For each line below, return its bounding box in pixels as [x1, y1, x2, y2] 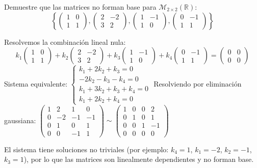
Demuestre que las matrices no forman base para [4, 2, 157, 12]
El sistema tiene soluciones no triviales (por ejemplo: [4, 144, 169, 154]
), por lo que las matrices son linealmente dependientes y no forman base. [23, 154, 254, 164]
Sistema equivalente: [4, 78, 68, 89]
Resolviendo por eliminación [153, 78, 242, 89]
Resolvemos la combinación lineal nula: [4, 36, 126, 47]
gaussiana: [4, 115, 36, 125]
